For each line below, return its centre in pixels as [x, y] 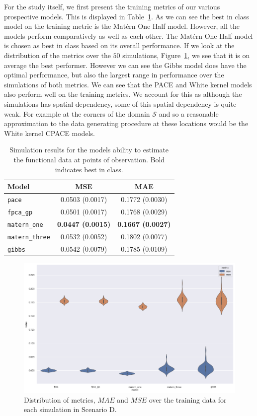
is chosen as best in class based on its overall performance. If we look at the [119, 45]
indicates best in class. [89, 169]
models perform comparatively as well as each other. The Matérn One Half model [128, 35]
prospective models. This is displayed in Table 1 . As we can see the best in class [127, 16]
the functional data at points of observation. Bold [89, 159]
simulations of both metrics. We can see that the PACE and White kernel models [128, 84]
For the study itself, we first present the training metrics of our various [112, 6]
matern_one [25, 225]
